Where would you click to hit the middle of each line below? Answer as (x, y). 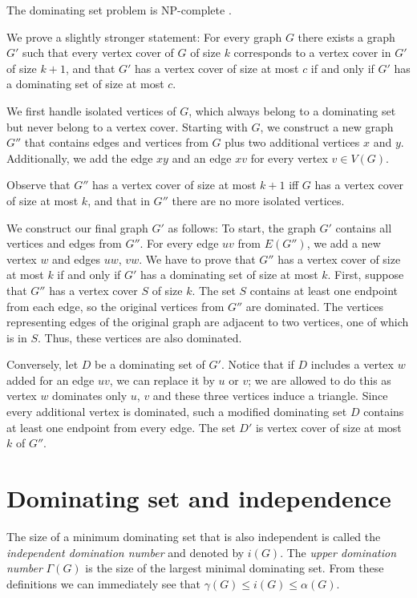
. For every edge (179, 243)
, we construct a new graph (327, 126)
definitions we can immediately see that (104, 583)
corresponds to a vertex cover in (312, 53)
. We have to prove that (197, 259)
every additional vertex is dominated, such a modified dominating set (177, 412)
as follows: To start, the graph (242, 227)
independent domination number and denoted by (126, 552)
